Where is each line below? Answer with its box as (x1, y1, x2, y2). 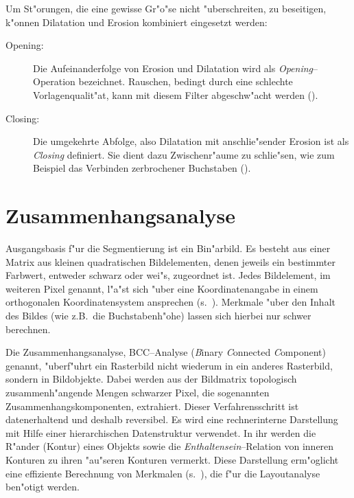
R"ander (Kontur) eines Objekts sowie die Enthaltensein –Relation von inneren (5, 439, 334, 453)
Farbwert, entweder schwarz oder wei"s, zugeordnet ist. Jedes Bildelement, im (5, 268, 331, 282)
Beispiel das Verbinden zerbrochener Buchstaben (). (33, 161, 251, 175)
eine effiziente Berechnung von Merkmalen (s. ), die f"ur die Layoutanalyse (5, 466, 320, 480)
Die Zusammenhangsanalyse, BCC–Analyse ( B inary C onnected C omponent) (5, 345, 326, 359)
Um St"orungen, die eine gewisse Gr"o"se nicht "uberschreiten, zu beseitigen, (5, 1, 327, 15)
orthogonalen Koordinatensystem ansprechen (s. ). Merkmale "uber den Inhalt (5, 295, 335, 309)
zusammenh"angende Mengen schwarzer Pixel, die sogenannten (5, 385, 270, 399)
